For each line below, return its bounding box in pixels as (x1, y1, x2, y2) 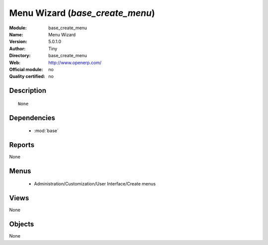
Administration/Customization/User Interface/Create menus (34, 181, 156, 187)
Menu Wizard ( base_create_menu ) (9, 7, 155, 18)
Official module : (9, 66, 43, 72)
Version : (9, 39, 27, 45)
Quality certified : (9, 74, 46, 80)
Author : (9, 45, 26, 52)
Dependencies (9, 113, 56, 122)
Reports (9, 141, 35, 149)
